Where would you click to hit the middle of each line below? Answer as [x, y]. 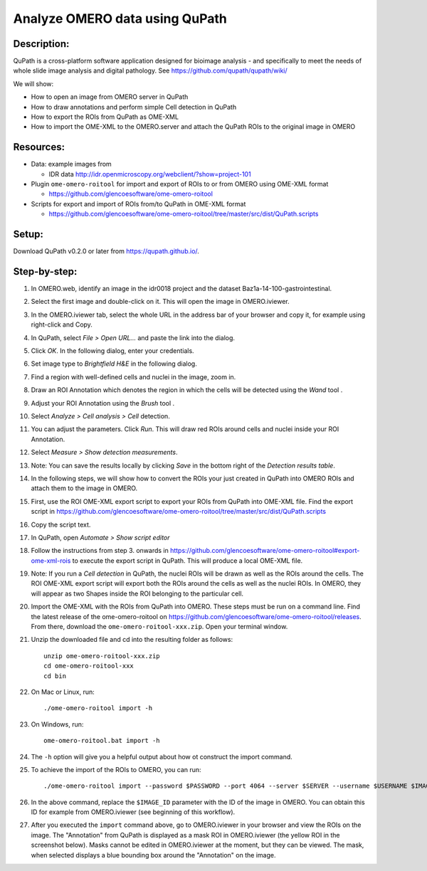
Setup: [28, 234]
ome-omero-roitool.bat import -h [102, 741]
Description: [41, 44]
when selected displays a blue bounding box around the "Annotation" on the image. [153, 855]
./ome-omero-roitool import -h [98, 708]
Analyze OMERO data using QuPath [120, 19]
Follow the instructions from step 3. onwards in [100, 551]
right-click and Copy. [62, 324]
